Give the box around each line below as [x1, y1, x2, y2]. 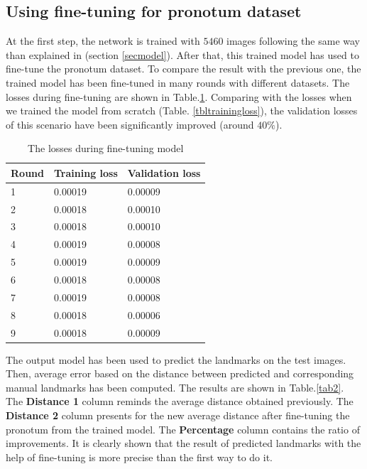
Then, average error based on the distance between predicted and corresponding [6, 366, 354, 381]
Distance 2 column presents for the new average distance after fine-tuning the [6, 408, 350, 423]
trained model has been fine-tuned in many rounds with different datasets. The [6, 75, 350, 90]
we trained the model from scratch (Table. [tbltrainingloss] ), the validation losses [6, 103, 358, 118]
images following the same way [226, 33, 361, 48]
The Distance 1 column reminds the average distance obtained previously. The [6, 394, 354, 409]
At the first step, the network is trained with [6, 33, 200, 48]
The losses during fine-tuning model [28, 141, 184, 156]
